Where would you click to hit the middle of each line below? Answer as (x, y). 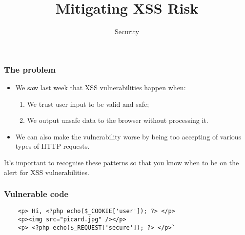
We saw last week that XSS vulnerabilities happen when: (101, 88)
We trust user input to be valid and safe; (88, 104)
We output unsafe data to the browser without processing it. (118, 120)
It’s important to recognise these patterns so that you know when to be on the (122, 162)
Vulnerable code (36, 194)
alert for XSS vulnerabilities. (47, 172)
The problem (30, 69)
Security (127, 31)
